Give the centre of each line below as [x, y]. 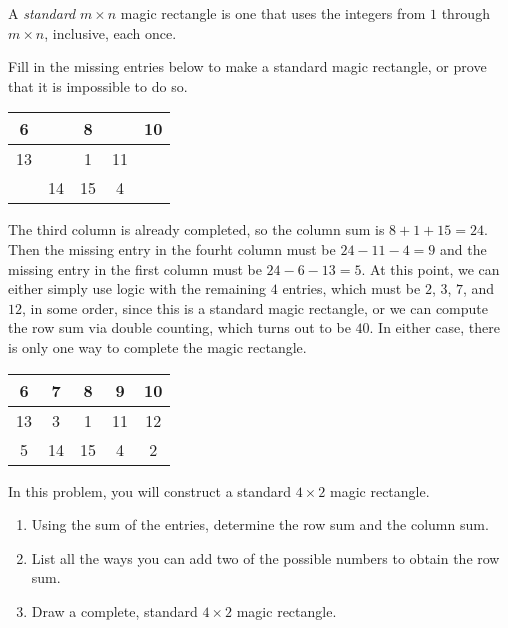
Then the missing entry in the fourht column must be [172, 248]
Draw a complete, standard [114, 610]
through [465, 13]
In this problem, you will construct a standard [150, 490]
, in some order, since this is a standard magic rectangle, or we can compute [255, 307]
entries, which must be [351, 288]
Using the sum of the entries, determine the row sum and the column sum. [260, 524]
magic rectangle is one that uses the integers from [273, 13]
